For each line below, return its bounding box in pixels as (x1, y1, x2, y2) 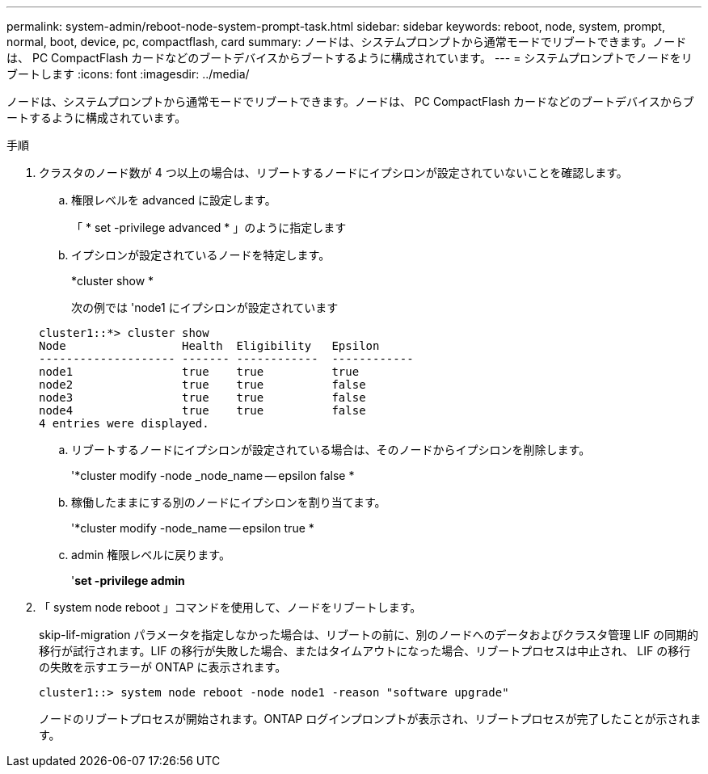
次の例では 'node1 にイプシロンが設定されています (71, 301, 339, 314)
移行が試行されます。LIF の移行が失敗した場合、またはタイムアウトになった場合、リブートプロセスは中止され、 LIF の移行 (39, 644, 691, 658)
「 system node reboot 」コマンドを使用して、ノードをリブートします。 (39, 600, 422, 614)
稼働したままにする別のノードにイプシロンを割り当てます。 (71, 495, 386, 509)
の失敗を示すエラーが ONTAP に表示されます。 (39, 660, 287, 674)
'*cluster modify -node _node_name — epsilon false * (71, 469, 355, 482)
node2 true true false (39, 378, 366, 391)
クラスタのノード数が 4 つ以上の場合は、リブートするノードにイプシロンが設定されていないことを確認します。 (39, 166, 628, 179)
